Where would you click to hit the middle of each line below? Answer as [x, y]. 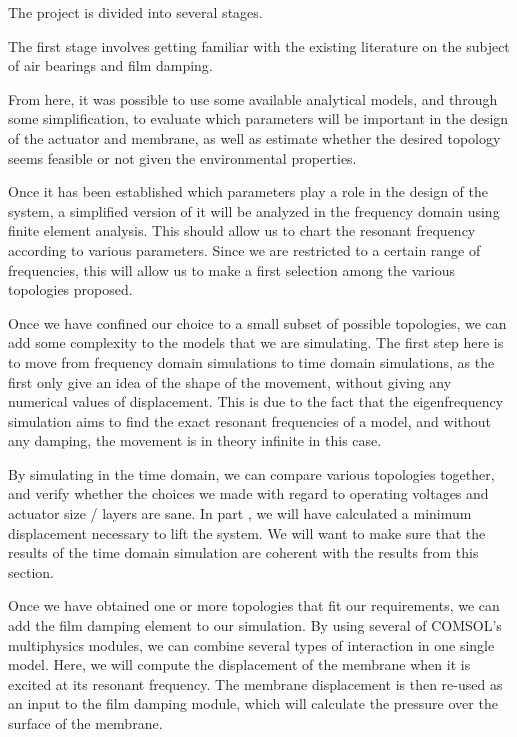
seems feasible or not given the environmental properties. [182, 157]
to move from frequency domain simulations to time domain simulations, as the [251, 361]
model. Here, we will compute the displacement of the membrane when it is [239, 664]
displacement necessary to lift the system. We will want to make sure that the [247, 532]
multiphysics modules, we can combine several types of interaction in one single [251, 644]
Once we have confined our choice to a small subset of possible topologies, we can [257, 322]
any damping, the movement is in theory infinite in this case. [195, 440]
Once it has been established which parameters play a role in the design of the [248, 191]
